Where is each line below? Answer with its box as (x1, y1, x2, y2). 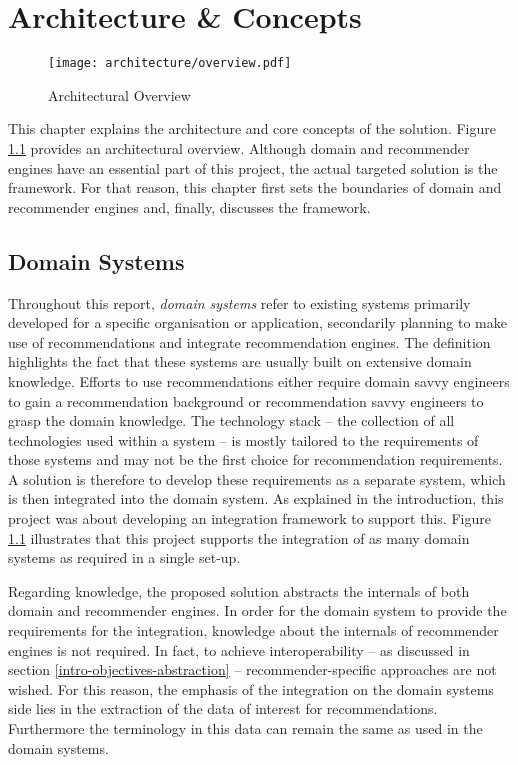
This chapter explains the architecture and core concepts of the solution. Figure (8, 118, 496, 139)
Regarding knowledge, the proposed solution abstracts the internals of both (8, 580, 470, 601)
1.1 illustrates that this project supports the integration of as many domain (8, 527, 470, 548)
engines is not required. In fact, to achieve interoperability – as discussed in (8, 639, 470, 660)
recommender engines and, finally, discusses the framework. (8, 196, 371, 217)
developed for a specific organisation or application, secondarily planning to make (8, 312, 507, 333)
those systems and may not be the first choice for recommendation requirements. (8, 449, 503, 470)
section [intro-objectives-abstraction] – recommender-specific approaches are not (8, 659, 497, 680)
